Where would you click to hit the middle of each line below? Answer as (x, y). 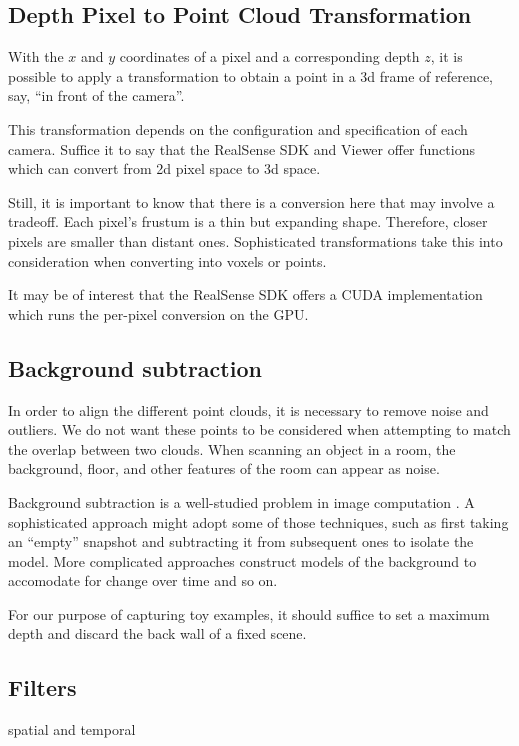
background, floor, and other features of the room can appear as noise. (224, 468)
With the (36, 56)
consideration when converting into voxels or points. (167, 260)
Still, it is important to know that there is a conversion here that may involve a (251, 201)
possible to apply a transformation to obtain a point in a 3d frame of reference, (251, 75)
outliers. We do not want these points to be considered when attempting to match (259, 429)
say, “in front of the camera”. (96, 95)
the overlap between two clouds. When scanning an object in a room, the (232, 448)
